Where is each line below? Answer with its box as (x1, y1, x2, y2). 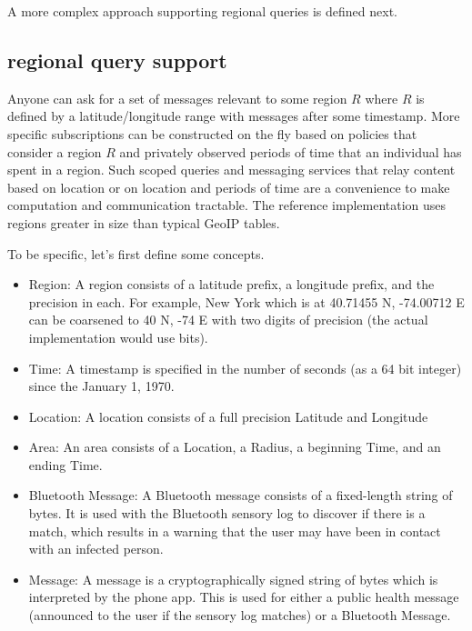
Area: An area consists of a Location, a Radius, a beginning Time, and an (28, 437, 441, 456)
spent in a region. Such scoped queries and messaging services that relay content (7, 160, 456, 179)
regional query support (7, 45, 227, 74)
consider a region (7, 142, 102, 161)
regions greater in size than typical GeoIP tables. (7, 213, 280, 232)
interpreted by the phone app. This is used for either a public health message (28, 587, 459, 606)
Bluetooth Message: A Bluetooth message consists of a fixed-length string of (28, 486, 453, 505)
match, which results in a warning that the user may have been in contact (28, 521, 441, 540)
